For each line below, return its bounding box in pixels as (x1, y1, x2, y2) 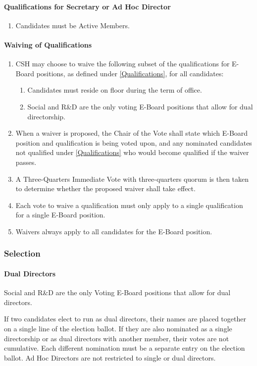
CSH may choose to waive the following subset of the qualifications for (15, 58, 230, 69)
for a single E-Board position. (15, 209, 105, 220)
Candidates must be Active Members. (15, 20, 130, 30)
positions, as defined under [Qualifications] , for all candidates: (36, 68, 224, 78)
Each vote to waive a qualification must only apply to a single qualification (15, 200, 243, 210)
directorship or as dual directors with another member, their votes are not (4, 333, 229, 343)
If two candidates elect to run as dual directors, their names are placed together (4, 314, 246, 324)
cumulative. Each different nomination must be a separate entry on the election (4, 343, 245, 353)
